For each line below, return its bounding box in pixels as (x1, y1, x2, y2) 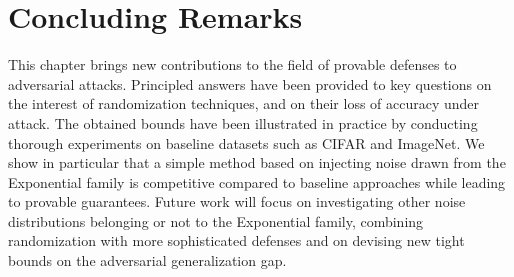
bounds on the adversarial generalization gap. (8, 250, 287, 271)
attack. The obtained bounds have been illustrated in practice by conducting (8, 112, 478, 133)
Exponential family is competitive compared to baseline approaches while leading (8, 171, 506, 192)
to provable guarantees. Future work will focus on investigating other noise (8, 191, 466, 212)
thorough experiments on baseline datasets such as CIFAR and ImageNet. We (8, 132, 485, 153)
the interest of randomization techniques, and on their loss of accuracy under (8, 93, 480, 114)
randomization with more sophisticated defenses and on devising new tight (8, 230, 465, 251)
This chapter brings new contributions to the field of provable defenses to (8, 54, 457, 75)
